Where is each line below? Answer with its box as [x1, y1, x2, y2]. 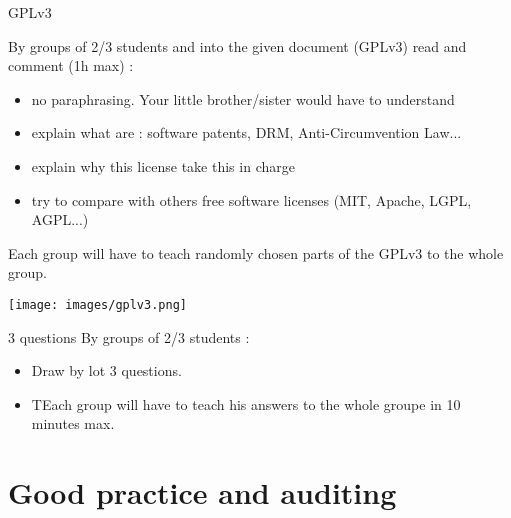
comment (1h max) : [8, 55, 134, 76]
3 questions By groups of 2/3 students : [8, 326, 250, 347]
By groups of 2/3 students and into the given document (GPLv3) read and [8, 35, 467, 56]
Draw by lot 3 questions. [31, 360, 182, 381]
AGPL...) [31, 209, 89, 230]
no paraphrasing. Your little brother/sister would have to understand [31, 88, 455, 109]
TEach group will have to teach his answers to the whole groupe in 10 [31, 393, 461, 414]
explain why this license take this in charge [31, 155, 295, 176]
